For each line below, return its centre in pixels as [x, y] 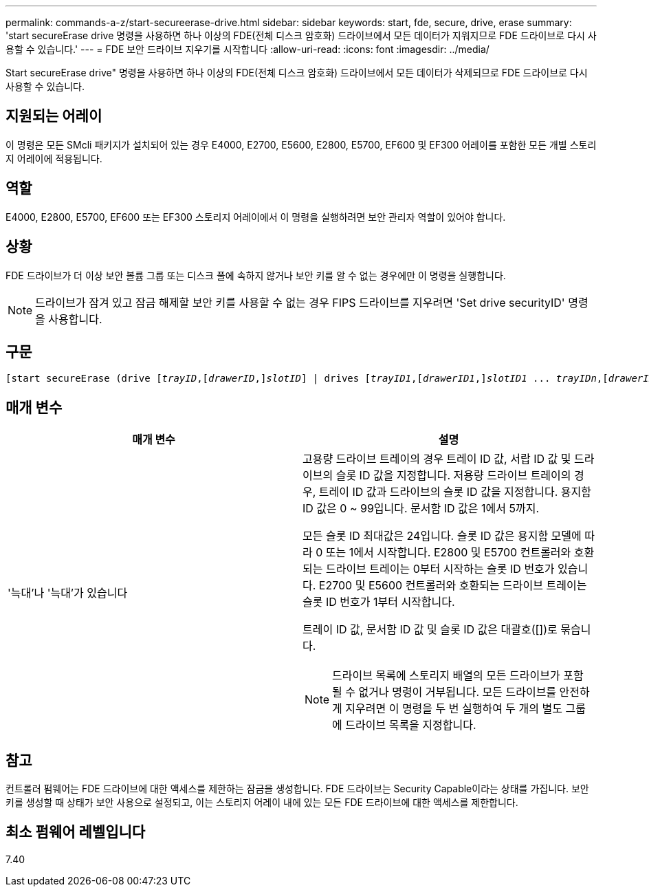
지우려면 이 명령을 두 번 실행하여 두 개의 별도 [454, 709]
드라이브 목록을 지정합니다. [411, 725]
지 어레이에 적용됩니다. [54, 158]
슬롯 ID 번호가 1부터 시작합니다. [379, 602]
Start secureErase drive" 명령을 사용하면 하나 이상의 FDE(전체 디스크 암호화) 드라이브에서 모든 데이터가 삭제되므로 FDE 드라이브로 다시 [297, 73]
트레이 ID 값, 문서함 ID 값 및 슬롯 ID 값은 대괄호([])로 [430, 630]
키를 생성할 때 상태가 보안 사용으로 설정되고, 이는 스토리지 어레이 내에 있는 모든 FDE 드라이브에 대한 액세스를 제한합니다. [262, 803]
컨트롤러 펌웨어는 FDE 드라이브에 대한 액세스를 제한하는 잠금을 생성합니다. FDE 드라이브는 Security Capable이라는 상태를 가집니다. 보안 [297, 789]
